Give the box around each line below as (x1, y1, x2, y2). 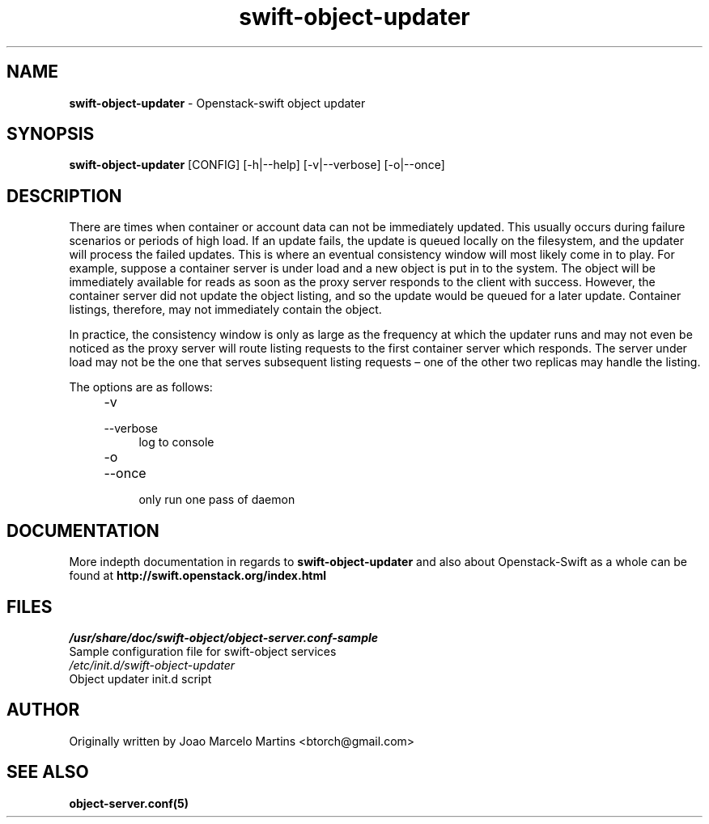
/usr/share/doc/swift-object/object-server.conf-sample (69, 630, 379, 644)
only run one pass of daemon (138, 492, 295, 507)
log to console (138, 435, 214, 450)
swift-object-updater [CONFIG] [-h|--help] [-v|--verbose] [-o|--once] (69, 158, 445, 172)
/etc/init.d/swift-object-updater (69, 657, 236, 672)
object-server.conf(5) (69, 796, 189, 810)
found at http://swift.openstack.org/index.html (69, 568, 327, 583)
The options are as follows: (69, 380, 213, 395)
